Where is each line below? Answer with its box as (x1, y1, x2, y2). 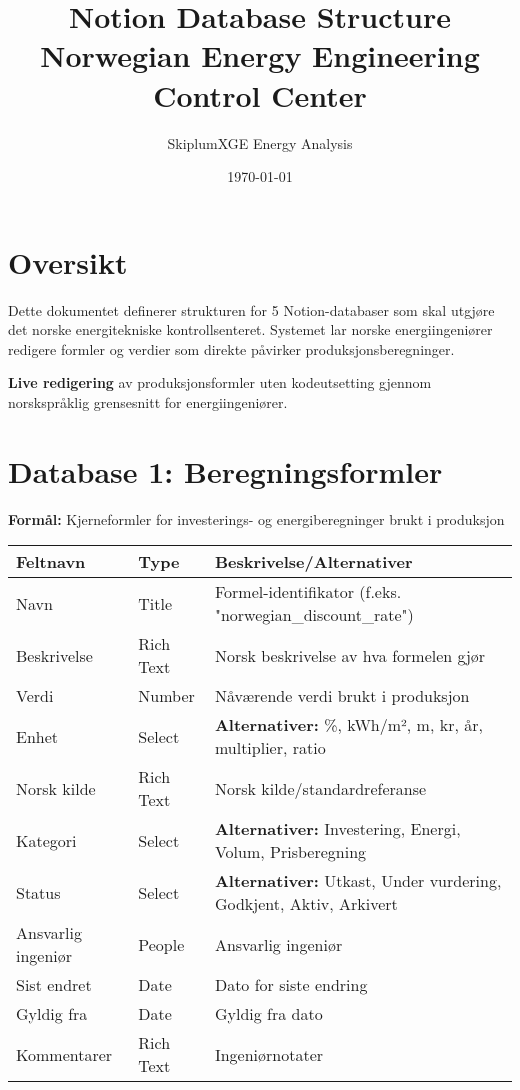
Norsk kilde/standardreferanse (214, 776, 427, 800)
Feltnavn (16, 550, 86, 574)
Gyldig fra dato (214, 1002, 323, 1026)
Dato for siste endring (214, 973, 368, 997)
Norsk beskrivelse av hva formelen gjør (214, 643, 486, 667)
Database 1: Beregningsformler (8, 450, 443, 491)
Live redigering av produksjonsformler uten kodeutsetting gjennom (8, 372, 432, 393)
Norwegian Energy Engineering (40, 35, 480, 76)
